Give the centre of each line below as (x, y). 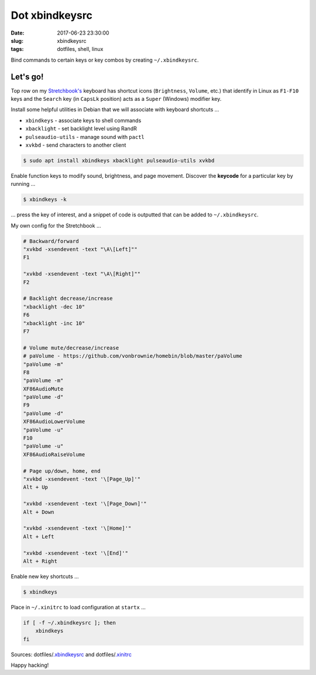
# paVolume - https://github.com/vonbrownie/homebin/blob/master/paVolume (133, 356)
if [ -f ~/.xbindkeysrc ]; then (70, 623)
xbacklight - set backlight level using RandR (81, 128)
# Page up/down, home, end (62, 471)
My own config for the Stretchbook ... (56, 225)
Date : (18, 33)
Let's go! (27, 77)
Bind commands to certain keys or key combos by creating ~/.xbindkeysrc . (105, 60)
